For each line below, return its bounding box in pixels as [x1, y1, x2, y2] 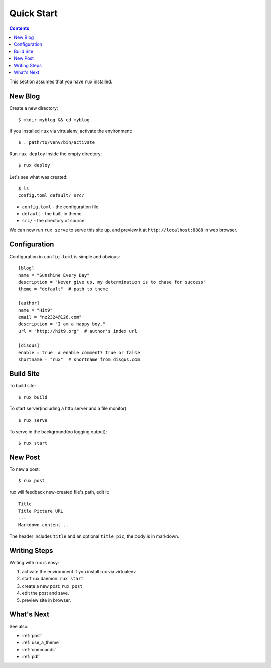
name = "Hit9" [18, 307, 53, 313]
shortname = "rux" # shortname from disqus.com [18, 357, 140, 362]
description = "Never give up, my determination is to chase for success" [18, 279, 206, 285]
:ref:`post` [22, 632, 43, 638]
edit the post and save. [22, 590, 69, 596]
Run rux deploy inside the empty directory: [9, 151, 102, 157]
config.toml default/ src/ [18, 193, 85, 198]
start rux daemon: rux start [22, 576, 84, 582]
